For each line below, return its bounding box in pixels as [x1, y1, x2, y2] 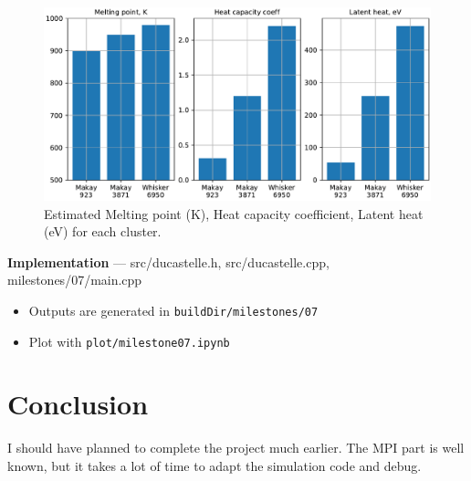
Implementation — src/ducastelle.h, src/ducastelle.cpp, [7, 252, 330, 271]
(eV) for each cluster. [44, 222, 162, 241]
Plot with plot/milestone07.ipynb [28, 331, 230, 350]
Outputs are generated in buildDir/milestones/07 [28, 300, 319, 319]
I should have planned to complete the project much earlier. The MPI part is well [7, 438, 465, 457]
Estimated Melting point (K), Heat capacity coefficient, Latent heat [44, 204, 424, 223]
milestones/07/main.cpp [7, 270, 142, 289]
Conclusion [7, 385, 149, 423]
